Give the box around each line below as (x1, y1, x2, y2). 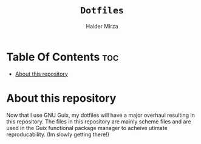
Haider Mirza (86, 22, 118, 30)
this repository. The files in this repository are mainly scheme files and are (6, 117, 191, 125)
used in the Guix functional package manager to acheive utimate (6, 124, 168, 131)
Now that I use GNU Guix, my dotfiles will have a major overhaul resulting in (6, 111, 196, 119)
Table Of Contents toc (6, 50, 119, 64)
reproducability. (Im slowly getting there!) (6, 131, 110, 138)
